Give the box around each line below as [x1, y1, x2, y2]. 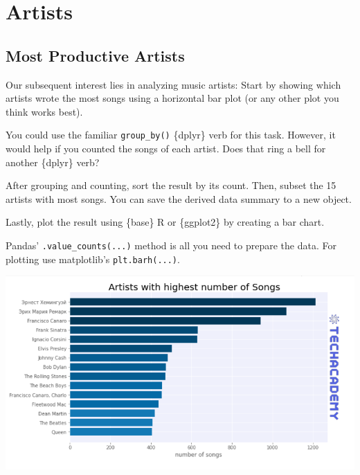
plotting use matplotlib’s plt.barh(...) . [6, 251, 180, 266]
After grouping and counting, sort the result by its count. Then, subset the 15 [6, 178, 336, 192]
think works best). [6, 104, 83, 118]
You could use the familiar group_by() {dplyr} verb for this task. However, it [6, 127, 336, 142]
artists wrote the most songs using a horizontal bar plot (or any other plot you [6, 91, 339, 105]
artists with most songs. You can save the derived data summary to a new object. [6, 191, 352, 206]
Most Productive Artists [6, 44, 185, 66]
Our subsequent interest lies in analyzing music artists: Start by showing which [6, 77, 341, 91]
